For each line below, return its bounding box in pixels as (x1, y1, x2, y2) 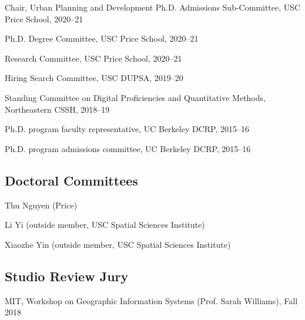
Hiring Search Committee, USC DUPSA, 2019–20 (5, 72, 183, 84)
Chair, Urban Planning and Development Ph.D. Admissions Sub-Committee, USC (5, 1, 301, 13)
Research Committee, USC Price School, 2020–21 (5, 52, 182, 64)
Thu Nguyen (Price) (5, 198, 78, 211)
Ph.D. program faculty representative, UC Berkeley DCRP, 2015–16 (5, 123, 249, 135)
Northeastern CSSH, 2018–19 (5, 103, 110, 115)
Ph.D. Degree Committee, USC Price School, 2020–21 (5, 32, 199, 45)
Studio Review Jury (5, 267, 129, 285)
